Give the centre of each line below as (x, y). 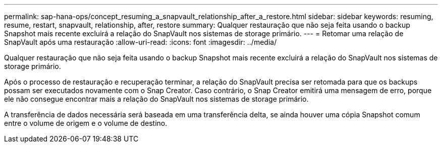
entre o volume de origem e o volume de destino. (86, 123)
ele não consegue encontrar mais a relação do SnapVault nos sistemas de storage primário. (156, 99)
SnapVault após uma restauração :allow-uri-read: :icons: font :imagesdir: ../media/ (141, 42)
